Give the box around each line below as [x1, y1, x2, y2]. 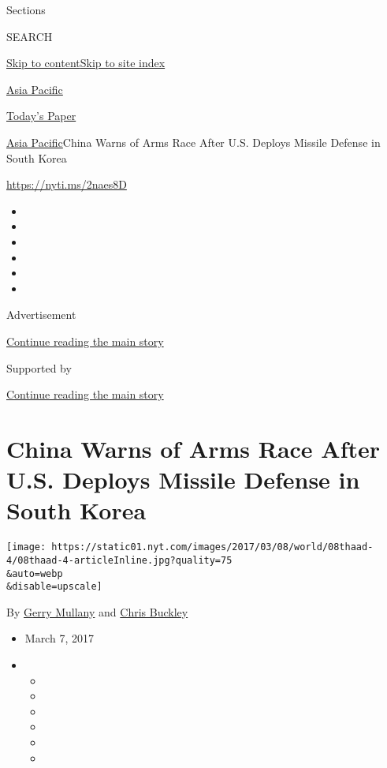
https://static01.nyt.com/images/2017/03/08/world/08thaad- [51, 541, 374, 553]
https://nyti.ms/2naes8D [6, 176, 127, 193]
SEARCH [6, 28, 53, 44]
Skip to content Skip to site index [6, 54, 166, 71]
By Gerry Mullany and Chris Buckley [6, 603, 188, 620]
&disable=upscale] [6, 581, 102, 593]
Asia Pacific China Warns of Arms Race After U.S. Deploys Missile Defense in [6, 133, 381, 150]
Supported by [6, 359, 72, 376]
